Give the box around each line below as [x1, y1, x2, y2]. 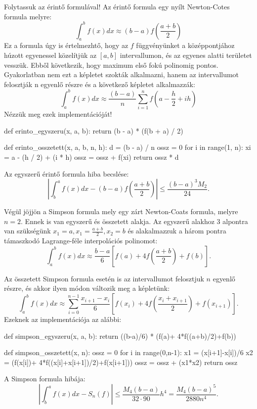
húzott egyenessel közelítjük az [4, 50, 97, 60]
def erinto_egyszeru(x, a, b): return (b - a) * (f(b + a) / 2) [4, 125, 183, 136]
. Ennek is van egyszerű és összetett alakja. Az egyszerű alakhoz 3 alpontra [21, 216, 248, 226]
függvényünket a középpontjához [136, 40, 235, 50]
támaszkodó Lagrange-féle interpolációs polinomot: [4, 235, 158, 246]
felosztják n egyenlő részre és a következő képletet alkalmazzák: [4, 79, 195, 89]
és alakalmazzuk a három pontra [128, 226, 226, 236]
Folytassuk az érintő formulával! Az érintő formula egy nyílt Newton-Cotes [4, 1, 230, 11]
